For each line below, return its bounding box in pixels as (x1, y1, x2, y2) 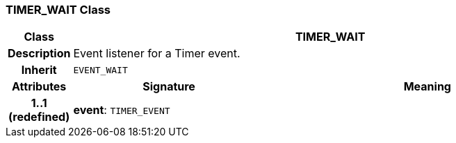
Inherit (21, 63, 57, 77)
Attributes (12, 79, 67, 94)
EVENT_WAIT (73, 64, 128, 75)
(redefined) (8, 110, 70, 124)
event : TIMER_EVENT (73, 103, 170, 117)
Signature (142, 79, 195, 94)
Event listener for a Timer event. (73, 46, 241, 61)
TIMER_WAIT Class (6, 3, 111, 17)
